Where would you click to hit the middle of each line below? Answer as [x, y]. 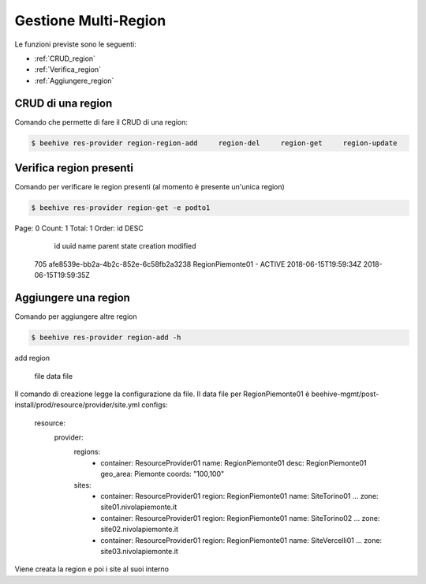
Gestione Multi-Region [90, 21]
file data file [54, 376]
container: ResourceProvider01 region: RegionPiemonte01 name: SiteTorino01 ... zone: [239, 496]
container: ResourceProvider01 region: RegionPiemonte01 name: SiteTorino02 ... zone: [240, 518]
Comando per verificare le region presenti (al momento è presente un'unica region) [150, 187]
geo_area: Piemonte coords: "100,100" [163, 474]
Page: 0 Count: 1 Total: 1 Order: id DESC [79, 228]
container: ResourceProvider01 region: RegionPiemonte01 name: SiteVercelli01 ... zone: [241, 540]
